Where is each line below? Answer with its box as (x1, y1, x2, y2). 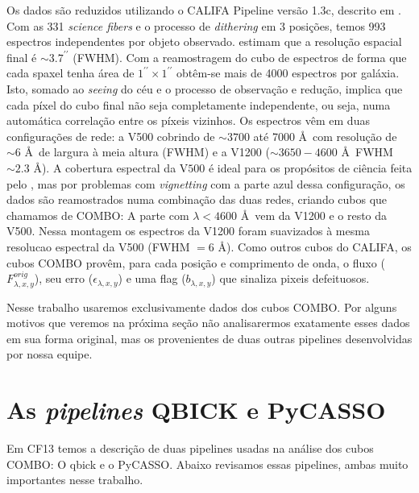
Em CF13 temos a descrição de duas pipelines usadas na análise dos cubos (6, 440, 374, 457)
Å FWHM (341, 143, 393, 160)
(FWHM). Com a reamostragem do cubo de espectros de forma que (73, 48, 407, 65)
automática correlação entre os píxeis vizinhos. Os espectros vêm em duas (6, 112, 370, 129)
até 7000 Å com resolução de (253, 127, 397, 144)
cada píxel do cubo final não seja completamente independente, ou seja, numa (6, 96, 391, 113)
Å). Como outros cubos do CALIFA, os (218, 238, 412, 255)
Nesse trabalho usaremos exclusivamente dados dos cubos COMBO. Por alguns (6, 298, 397, 315)
